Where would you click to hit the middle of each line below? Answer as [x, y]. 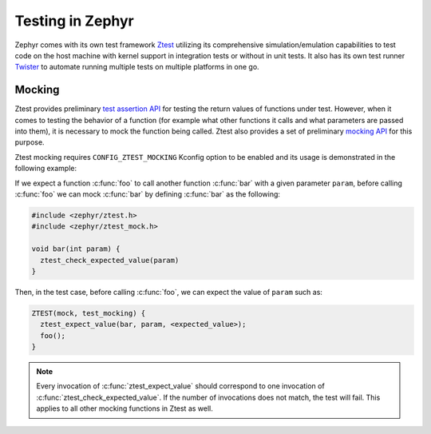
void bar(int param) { [76, 249]
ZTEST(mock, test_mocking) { [89, 313]
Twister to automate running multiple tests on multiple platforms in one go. [137, 67]
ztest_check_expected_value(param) [110, 260]
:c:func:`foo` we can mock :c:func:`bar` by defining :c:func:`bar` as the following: [148, 194]
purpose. [30, 142]
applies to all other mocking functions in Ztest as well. [125, 408]
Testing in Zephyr [75, 21]
